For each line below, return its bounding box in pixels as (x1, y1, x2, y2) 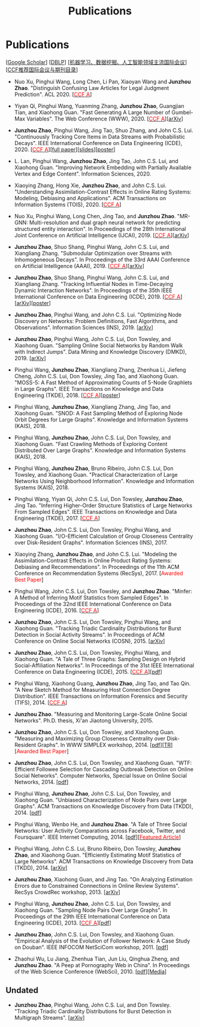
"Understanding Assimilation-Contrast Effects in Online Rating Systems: (14, 188, 192, 195)
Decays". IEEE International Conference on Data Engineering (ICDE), (14, 139, 183, 146)
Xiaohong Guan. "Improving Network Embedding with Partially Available (14, 164, 192, 171)
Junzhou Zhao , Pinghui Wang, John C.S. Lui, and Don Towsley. (14, 1001, 171, 1008)
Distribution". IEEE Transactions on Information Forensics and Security (14, 692, 188, 700)
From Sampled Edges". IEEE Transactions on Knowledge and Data (14, 508, 177, 515)
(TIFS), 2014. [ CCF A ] (14, 698, 68, 706)
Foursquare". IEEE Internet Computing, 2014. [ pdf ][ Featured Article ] (14, 833, 181, 841)
